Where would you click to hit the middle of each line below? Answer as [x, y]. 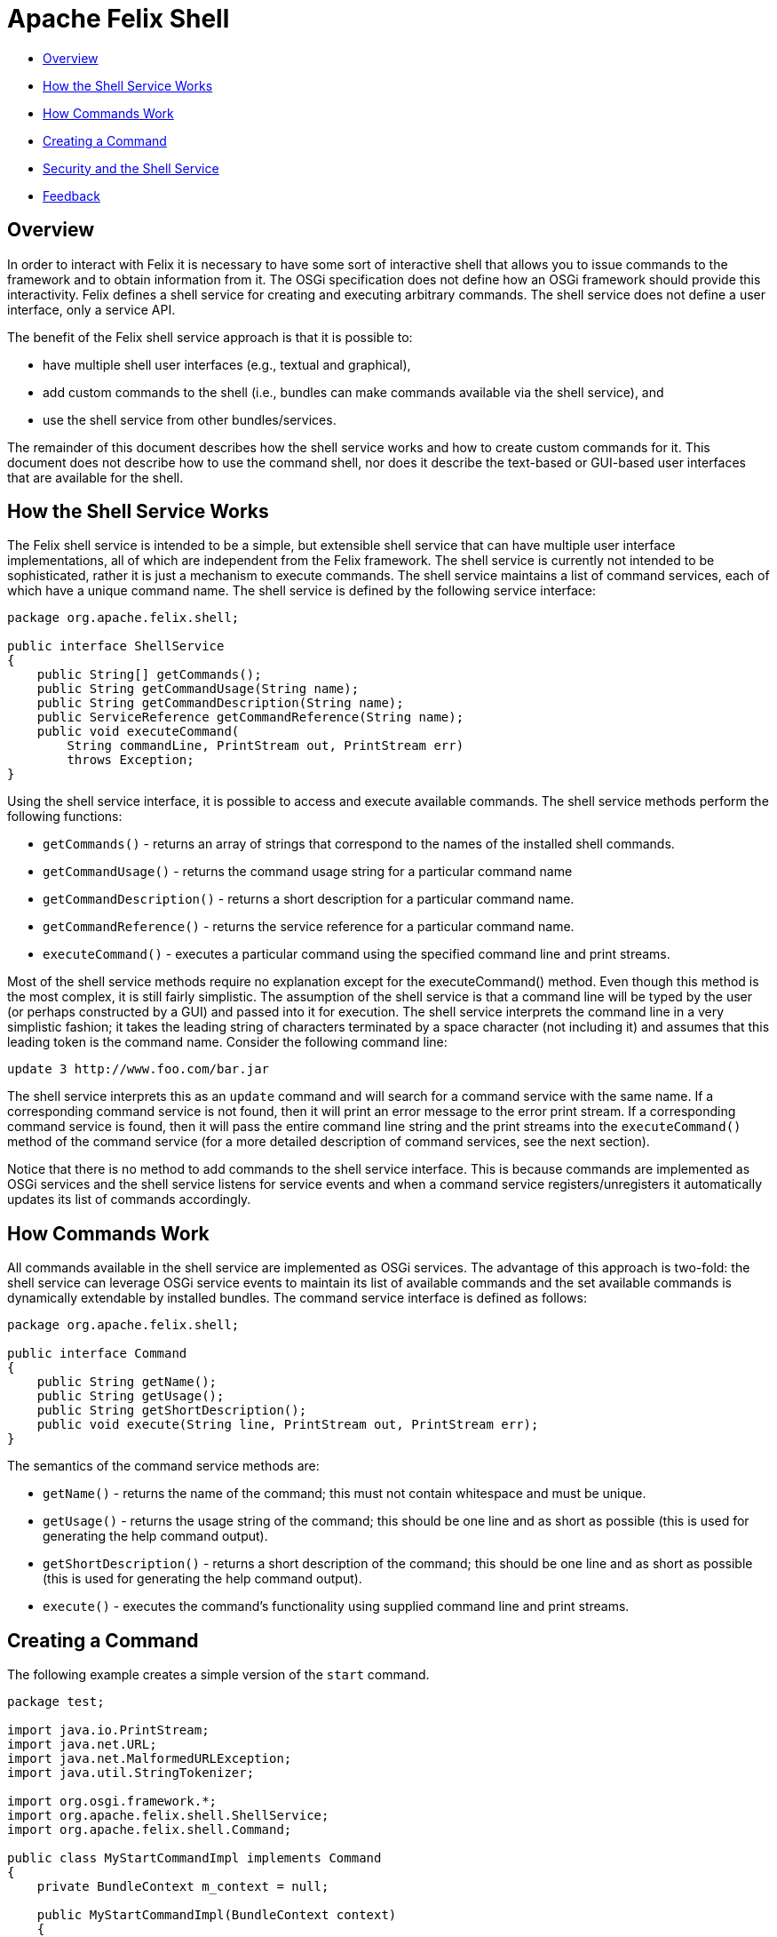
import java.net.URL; [82, 1745]
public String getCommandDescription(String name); [220, 703]
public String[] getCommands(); [149, 675]
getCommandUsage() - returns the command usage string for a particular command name [308, 872]
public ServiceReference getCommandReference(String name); [250, 717]
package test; [56, 1702]
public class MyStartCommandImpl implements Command [194, 1858]
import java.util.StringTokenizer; [131, 1773]
